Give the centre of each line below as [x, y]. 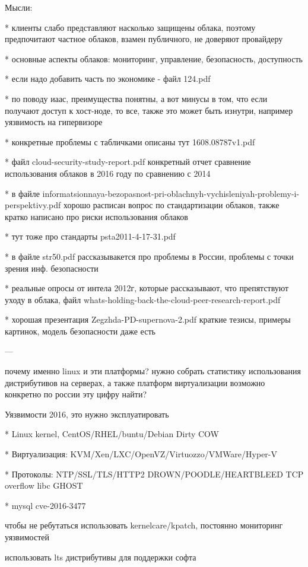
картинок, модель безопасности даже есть [80, 331]
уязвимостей [27, 537]
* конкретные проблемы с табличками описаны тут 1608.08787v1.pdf [130, 141]
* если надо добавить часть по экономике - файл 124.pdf [108, 79]
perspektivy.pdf [33, 205]
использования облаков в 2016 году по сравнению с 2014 [108, 173]
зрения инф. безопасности [52, 268]
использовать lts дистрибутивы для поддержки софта [101, 557]
